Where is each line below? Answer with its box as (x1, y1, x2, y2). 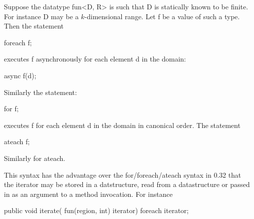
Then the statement (4, 21, 64, 31)
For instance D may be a (4, 11, 79, 21)
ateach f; (4, 136, 30, 147)
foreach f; (4, 37, 32, 47)
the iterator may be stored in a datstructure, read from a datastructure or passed (4, 179, 250, 189)
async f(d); (4, 70, 36, 80)
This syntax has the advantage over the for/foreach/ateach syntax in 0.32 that (4, 169, 241, 180)
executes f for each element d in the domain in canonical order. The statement (4, 120, 241, 130)
